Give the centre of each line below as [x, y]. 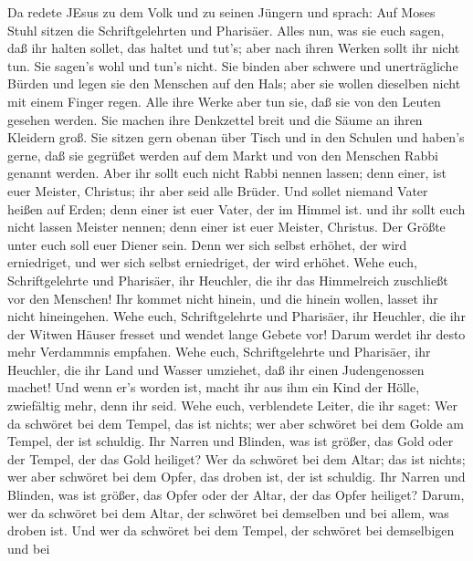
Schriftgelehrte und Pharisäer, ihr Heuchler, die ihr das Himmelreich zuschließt [228, 280]
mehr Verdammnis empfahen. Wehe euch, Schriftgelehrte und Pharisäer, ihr [219, 352]
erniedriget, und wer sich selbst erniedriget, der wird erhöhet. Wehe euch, [212, 262]
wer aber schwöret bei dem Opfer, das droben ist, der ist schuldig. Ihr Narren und [236, 477]
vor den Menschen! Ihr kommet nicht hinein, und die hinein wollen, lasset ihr [223, 298]
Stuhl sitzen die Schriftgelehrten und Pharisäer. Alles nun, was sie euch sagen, [226, 30]
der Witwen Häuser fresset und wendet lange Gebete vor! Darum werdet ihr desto [236, 333]
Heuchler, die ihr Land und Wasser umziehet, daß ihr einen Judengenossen [216, 369]
